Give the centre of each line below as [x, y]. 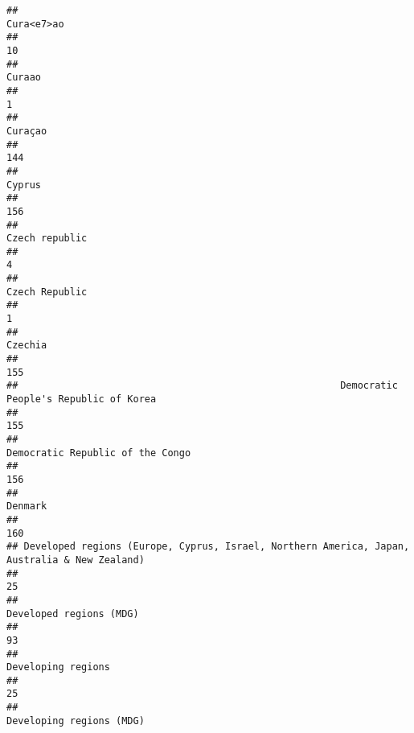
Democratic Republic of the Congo [99, 453]
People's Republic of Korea [82, 399]
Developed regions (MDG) [73, 614]
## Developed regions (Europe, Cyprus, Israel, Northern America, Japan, [208, 547]
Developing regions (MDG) [76, 721]
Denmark [27, 507]
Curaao [24, 78]
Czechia [27, 346]
